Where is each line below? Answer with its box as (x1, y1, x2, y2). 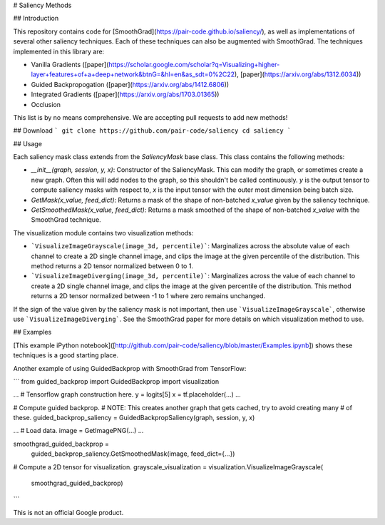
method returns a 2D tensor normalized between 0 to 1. (31, 261, 194, 270)
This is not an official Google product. (13, 508, 124, 516)
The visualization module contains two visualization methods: (13, 228, 194, 237)
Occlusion (31, 100, 61, 108)
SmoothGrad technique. (31, 215, 101, 224)
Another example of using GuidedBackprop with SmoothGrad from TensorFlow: (13, 364, 247, 372)
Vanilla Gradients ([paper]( (31, 60, 109, 68)
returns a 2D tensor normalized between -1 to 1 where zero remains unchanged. (31, 292, 266, 300)
